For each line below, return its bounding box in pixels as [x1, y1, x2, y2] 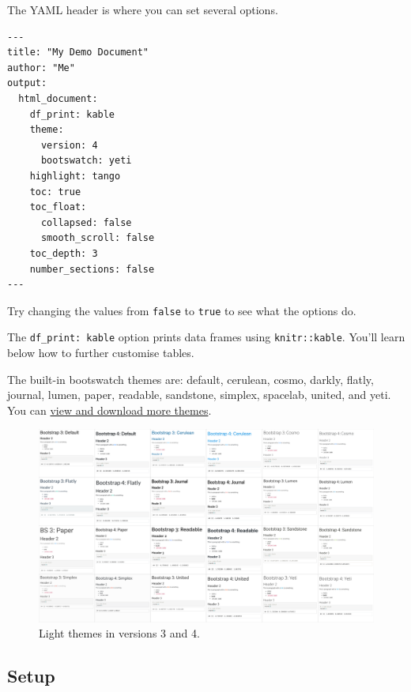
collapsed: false [40, 216, 132, 228]
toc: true [29, 186, 81, 197]
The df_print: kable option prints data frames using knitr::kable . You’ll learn [7, 329, 405, 345]
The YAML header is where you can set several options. [7, 2, 278, 17]
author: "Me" [7, 62, 75, 73]
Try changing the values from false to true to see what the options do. [7, 302, 356, 318]
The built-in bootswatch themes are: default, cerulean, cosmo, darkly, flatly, [7, 370, 374, 387]
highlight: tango [29, 170, 121, 182]
